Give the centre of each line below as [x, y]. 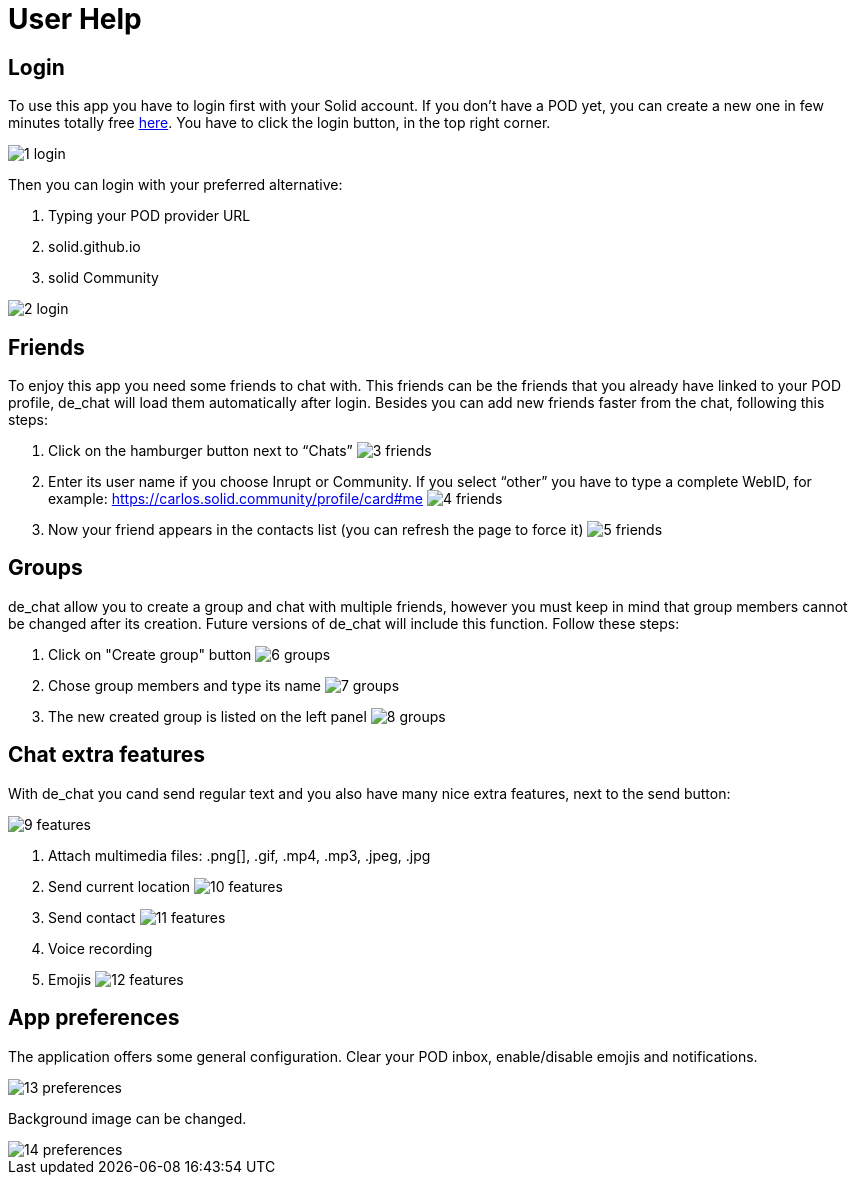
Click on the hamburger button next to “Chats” [200, 451]
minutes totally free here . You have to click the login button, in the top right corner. [279, 123]
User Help [75, 19]
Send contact [92, 917]
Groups [45, 568]
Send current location [119, 886]
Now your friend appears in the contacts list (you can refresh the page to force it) [316, 530]
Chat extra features [107, 755]
